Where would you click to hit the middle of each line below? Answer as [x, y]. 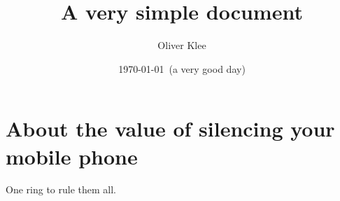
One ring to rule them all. [61, 189]
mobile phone [72, 156]
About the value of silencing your [170, 129]
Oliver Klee [182, 45]
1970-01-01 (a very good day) [182, 68]
